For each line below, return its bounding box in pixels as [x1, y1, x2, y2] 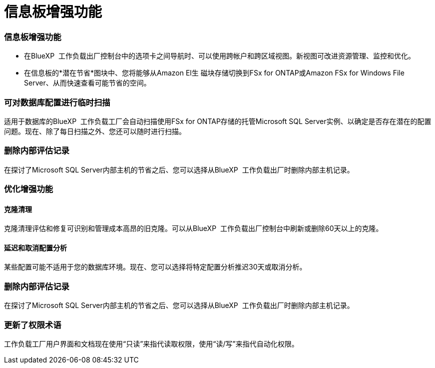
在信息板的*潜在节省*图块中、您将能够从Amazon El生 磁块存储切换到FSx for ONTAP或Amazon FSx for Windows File [24, 68, 405, 77]
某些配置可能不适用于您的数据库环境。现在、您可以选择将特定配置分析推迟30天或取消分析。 [4, 262, 307, 271]
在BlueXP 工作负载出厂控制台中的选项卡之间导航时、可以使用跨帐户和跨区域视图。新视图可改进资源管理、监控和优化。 [24, 51, 415, 60]
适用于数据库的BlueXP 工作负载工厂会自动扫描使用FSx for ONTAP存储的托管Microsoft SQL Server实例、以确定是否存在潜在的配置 [4, 116, 432, 125]
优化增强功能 [4, 184, 53, 194]
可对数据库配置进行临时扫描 [4, 97, 110, 107]
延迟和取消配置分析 [4, 243, 67, 252]
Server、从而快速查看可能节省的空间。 [24, 78, 151, 87]
